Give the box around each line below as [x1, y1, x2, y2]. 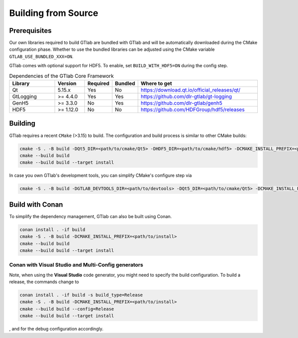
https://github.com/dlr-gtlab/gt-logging [141, 93, 232, 100]
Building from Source [9, 7, 99, 18]
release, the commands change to [9, 279, 79, 285]
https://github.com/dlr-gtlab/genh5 [141, 100, 223, 107]
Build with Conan [9, 200, 63, 209]
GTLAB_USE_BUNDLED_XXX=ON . [9, 53, 74, 59]
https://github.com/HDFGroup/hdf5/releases [141, 106, 245, 113]
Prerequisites [9, 26, 52, 35]
